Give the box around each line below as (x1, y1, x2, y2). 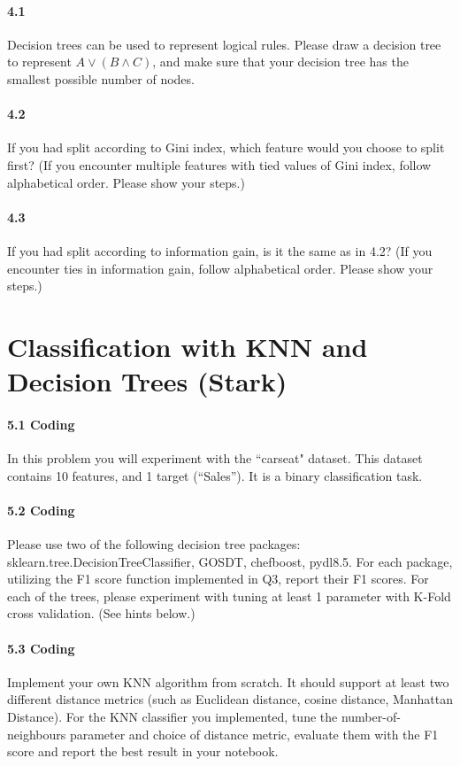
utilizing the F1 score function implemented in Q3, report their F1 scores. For (7, 569, 429, 588)
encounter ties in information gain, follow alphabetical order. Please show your (7, 259, 433, 277)
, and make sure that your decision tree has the (152, 52, 409, 71)
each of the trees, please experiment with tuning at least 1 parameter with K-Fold (7, 586, 451, 605)
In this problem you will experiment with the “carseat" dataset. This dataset (7, 449, 423, 468)
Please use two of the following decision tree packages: (7, 535, 301, 553)
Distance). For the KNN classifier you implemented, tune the (7, 708, 338, 726)
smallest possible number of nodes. (7, 69, 195, 88)
